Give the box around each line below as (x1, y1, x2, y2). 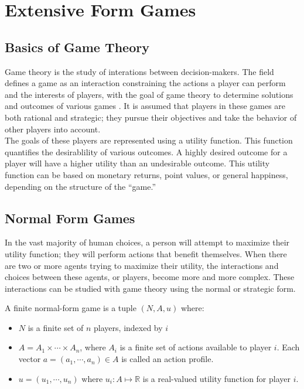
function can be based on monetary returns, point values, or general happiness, (5, 168, 288, 180)
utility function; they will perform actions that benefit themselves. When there (5, 247, 287, 260)
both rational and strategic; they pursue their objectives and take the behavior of (5, 111, 297, 123)
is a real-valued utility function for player (142, 372, 291, 384)
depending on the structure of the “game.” (5, 180, 156, 192)
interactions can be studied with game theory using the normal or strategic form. (5, 282, 296, 294)
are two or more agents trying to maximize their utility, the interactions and (5, 259, 279, 271)
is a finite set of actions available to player (119, 341, 272, 353)
